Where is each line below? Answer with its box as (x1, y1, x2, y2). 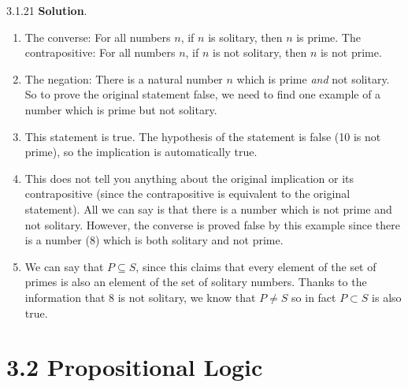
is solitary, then (208, 28, 283, 45)
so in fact (291, 288, 336, 305)
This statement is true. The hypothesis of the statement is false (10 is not (24, 128, 381, 144)
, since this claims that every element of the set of (135, 258, 376, 274)
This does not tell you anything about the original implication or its (24, 169, 354, 186)
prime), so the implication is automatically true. (24, 143, 258, 160)
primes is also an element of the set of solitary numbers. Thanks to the (24, 274, 367, 290)
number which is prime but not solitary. (24, 101, 217, 117)
